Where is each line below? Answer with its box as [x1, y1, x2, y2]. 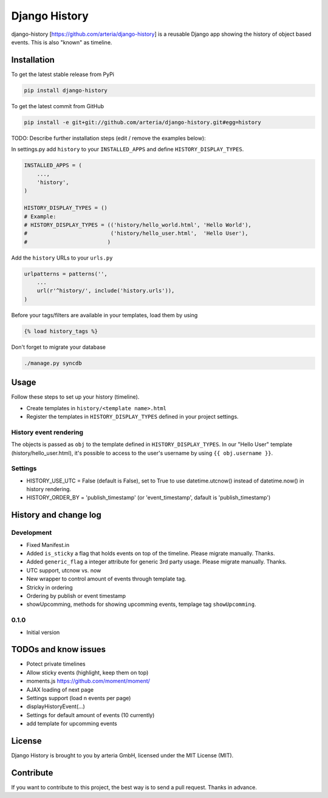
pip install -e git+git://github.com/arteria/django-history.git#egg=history [24, 119, 261, 126]
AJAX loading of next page [26, 686, 94, 693]
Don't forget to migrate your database [11, 343, 106, 351]
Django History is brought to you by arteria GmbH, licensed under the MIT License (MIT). [11, 752, 234, 759]
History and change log [11, 510, 101, 520]
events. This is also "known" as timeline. [11, 38, 112, 46]
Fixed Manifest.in [26, 541, 70, 548]
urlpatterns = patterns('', [24, 270, 108, 277]
